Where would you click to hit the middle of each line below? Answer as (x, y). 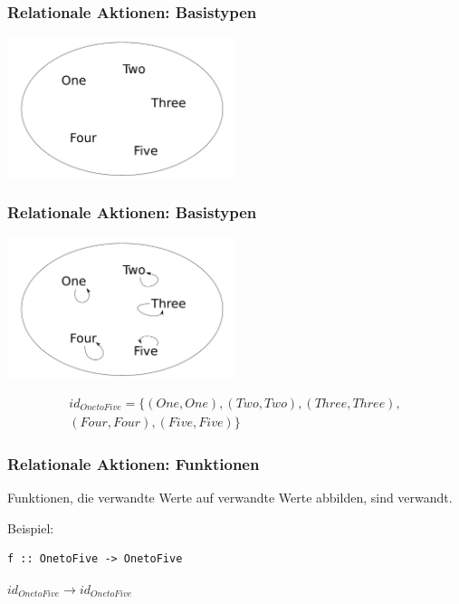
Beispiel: (31, 527)
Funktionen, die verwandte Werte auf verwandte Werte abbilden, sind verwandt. (230, 497)
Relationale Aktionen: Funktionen (134, 463)
